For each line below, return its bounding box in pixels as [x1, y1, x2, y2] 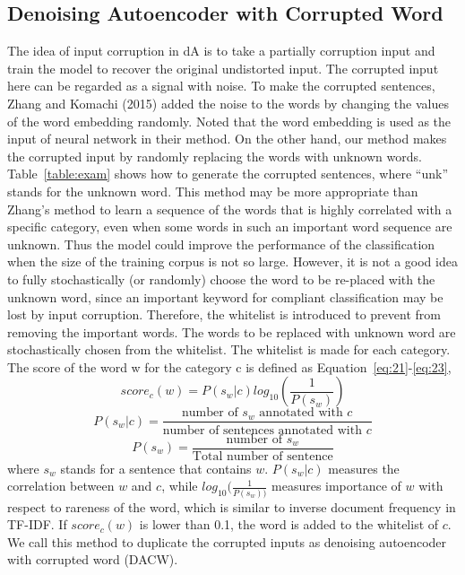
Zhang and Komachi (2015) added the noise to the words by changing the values [7, 93, 449, 112]
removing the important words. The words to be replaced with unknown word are [7, 322, 456, 341]
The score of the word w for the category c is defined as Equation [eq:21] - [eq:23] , [7, 357, 452, 376]
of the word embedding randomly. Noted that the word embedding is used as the [7, 111, 452, 130]
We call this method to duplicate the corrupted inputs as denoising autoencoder [7, 532, 447, 551]
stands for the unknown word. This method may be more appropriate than [7, 181, 418, 200]
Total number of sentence [192, 449, 333, 463]
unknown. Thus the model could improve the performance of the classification [7, 234, 435, 253]
